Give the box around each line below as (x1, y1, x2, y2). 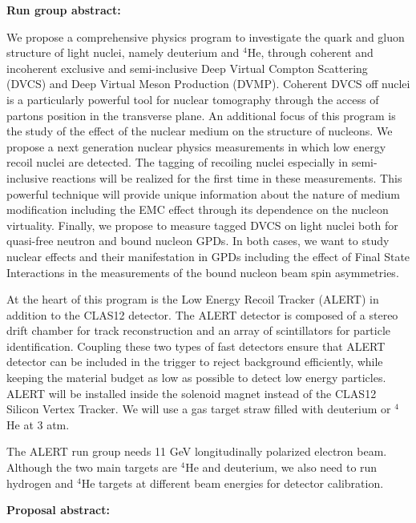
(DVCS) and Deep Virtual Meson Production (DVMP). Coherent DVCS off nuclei (6, 75, 410, 92)
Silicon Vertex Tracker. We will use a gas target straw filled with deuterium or (6, 400, 391, 417)
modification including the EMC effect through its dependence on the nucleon (6, 201, 389, 218)
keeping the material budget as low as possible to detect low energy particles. (6, 369, 386, 386)
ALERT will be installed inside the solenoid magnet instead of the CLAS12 (6, 384, 377, 401)
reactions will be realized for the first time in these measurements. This (51, 169, 402, 186)
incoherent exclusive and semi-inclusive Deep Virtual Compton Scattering (6, 59, 368, 76)
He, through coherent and (247, 44, 374, 61)
